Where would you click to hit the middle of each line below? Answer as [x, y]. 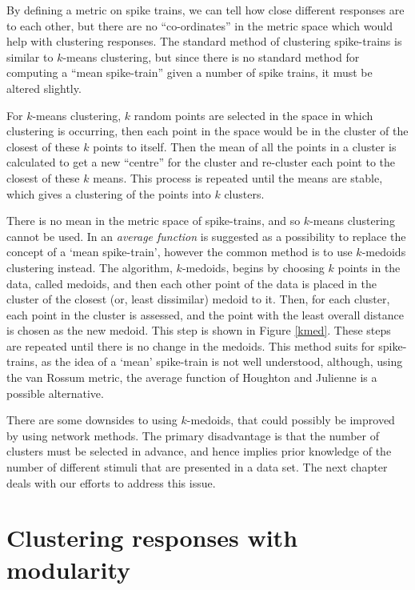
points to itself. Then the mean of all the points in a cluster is [245, 146]
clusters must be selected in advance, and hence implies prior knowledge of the [199, 451]
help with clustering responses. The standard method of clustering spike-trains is [204, 41]
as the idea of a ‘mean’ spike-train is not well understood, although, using [222, 361]
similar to [30, 56]
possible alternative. [55, 393]
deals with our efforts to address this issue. [111, 482]
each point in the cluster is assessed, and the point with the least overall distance [205, 314]
